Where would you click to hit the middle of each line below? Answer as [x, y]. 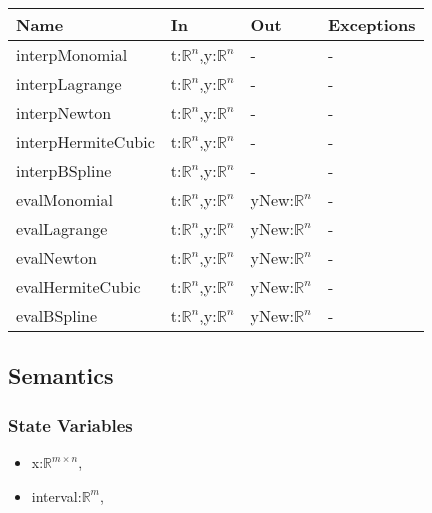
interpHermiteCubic [85, 141]
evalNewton [56, 257]
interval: [56, 495]
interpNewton [64, 112]
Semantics [61, 375]
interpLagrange [69, 83]
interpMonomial [72, 54]
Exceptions [371, 24]
